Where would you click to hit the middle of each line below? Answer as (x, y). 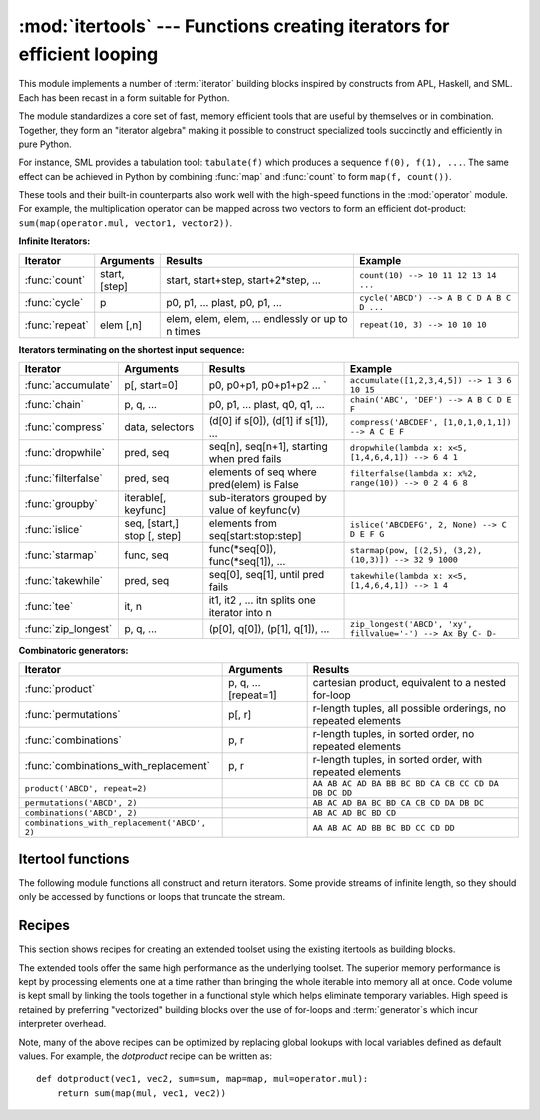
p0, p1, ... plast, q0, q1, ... (266, 405)
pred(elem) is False (253, 485)
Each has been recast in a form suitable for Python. (124, 97)
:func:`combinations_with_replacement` (117, 766)
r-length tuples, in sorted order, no (393, 734)
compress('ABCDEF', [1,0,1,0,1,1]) (431, 422)
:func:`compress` (64, 427)
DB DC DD (332, 793)
